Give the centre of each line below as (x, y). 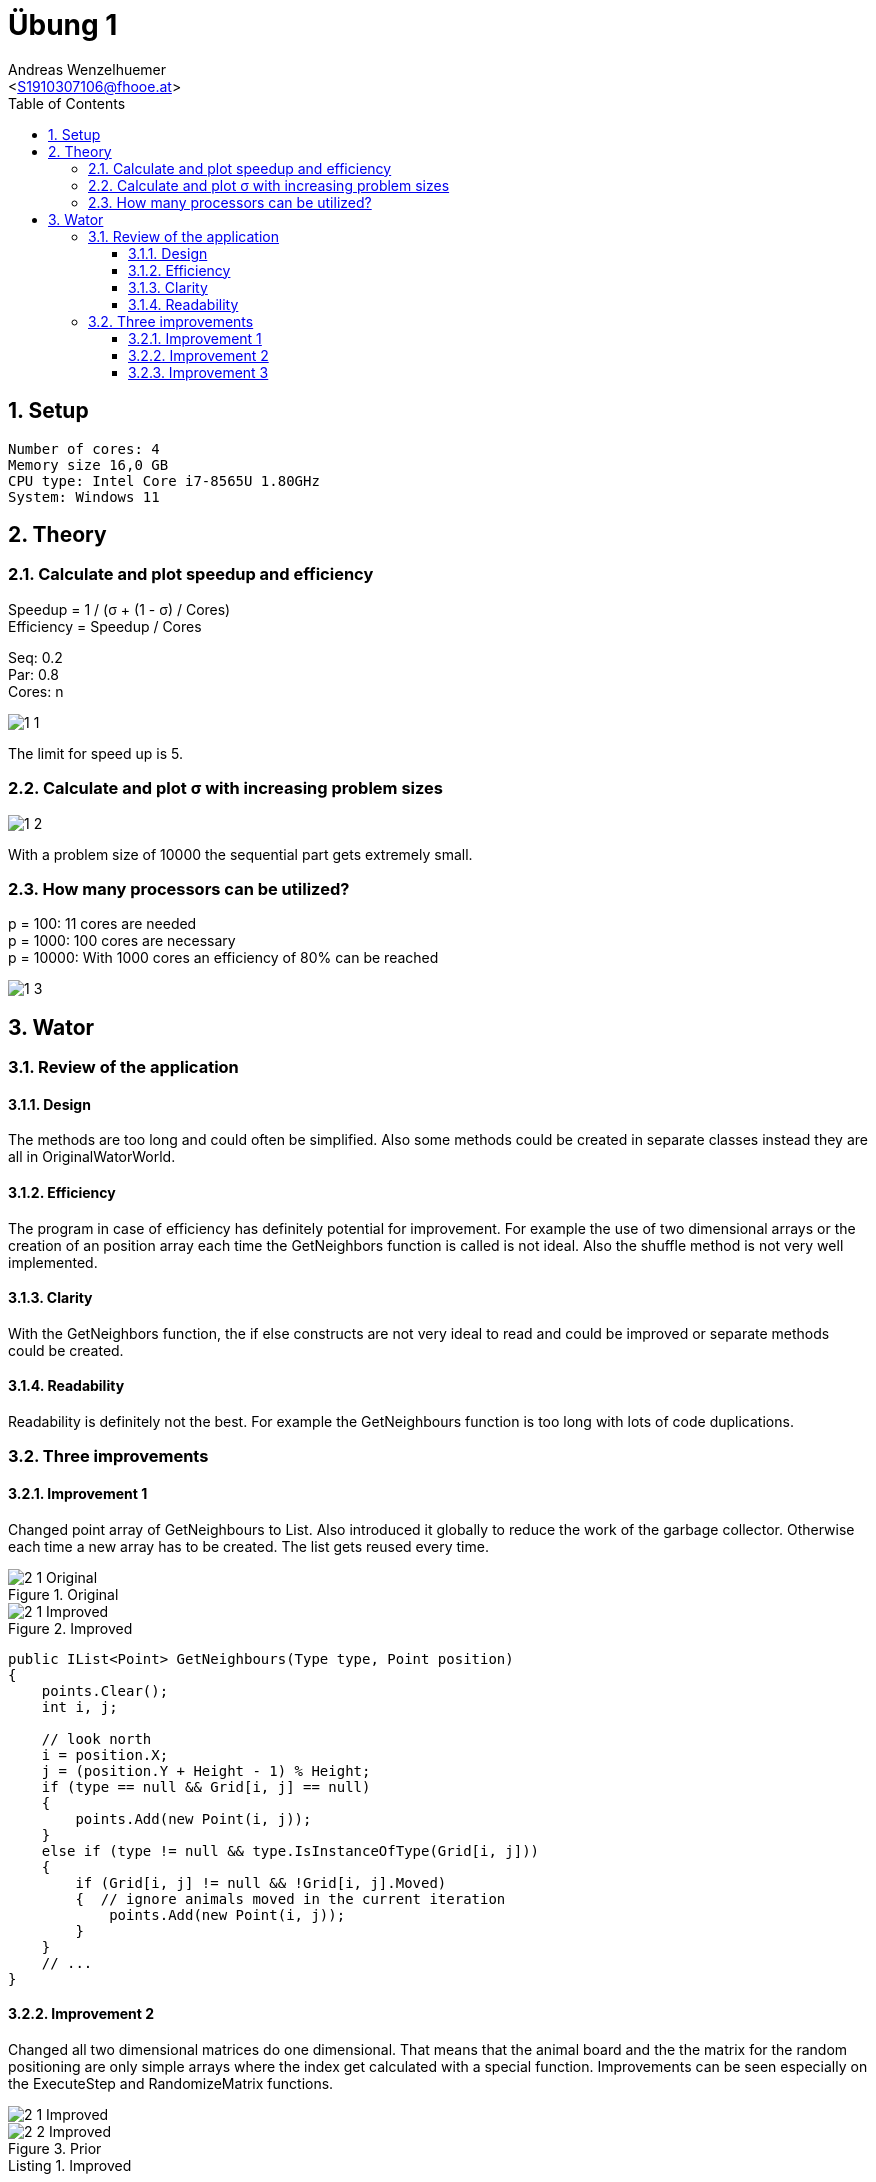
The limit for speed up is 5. (96, 753)
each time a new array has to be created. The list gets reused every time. (248, 1546)
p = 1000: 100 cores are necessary (122, 941)
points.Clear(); (105, 1690)
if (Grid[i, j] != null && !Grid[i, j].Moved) (261, 1882)
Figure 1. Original (63, 1594)
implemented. (53, 1262)
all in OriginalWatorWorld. (92, 1157)
